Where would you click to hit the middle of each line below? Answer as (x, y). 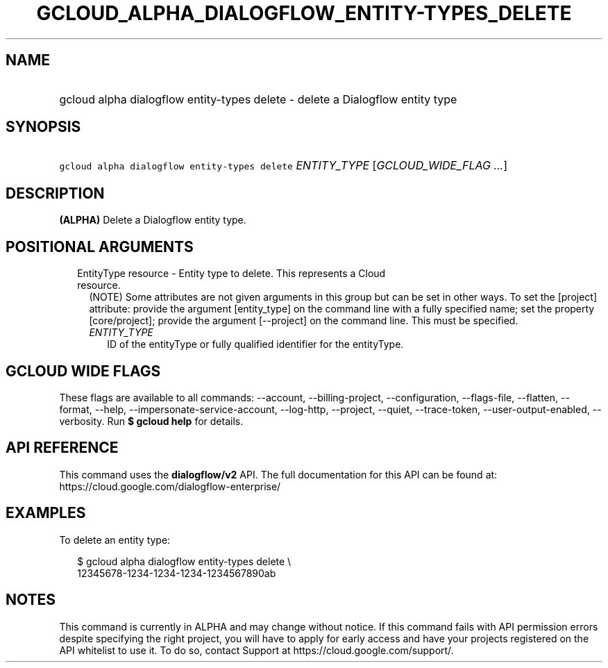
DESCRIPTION (55, 193)
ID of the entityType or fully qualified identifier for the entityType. (255, 344)
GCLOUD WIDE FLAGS (83, 371)
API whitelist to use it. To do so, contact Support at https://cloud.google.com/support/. (256, 650)
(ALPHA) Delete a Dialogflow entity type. (153, 220)
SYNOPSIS (43, 127)
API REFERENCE (62, 448)
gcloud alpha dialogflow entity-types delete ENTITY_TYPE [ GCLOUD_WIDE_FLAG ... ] (284, 166)
